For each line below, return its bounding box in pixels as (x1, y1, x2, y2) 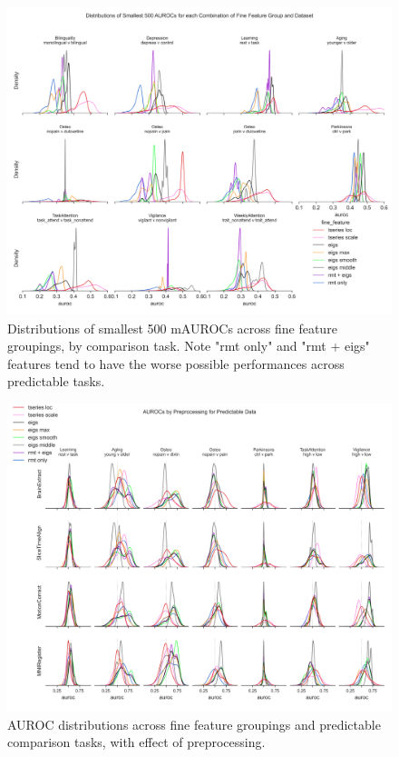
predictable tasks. (7, 372, 105, 391)
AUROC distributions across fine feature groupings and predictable (7, 714, 381, 733)
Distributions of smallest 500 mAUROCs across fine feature (7, 318, 337, 337)
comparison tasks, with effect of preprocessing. (7, 732, 266, 752)
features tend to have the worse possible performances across (7, 354, 345, 373)
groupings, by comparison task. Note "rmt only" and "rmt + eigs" (7, 336, 370, 355)
